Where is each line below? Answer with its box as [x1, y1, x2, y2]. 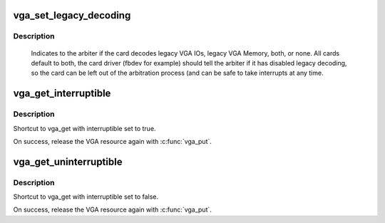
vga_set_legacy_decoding [13, 9, 131, 21]
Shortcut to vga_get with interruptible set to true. [13, 124, 156, 133]
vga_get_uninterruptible [13, 155, 123, 167]
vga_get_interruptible [13, 88, 111, 100]
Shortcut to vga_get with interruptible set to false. [13, 192, 159, 201]
